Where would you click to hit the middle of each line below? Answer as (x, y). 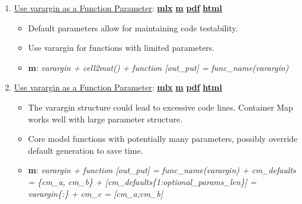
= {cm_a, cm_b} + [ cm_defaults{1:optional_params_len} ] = (142, 181)
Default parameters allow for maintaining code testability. (133, 27)
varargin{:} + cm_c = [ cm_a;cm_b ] (96, 193)
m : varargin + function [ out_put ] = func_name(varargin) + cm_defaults (162, 170)
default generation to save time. (86, 150)
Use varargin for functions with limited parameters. (121, 48)
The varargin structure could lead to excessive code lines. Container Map (160, 107)
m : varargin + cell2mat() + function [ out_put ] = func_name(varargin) (158, 67)
